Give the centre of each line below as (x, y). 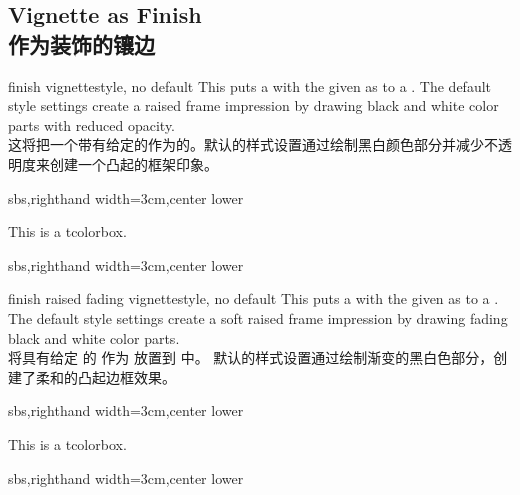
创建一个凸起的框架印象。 (133, 163)
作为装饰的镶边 (81, 43)
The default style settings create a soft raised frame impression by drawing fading (258, 317)
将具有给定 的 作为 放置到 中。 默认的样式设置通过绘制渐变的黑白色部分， (251, 357)
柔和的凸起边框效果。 (105, 376)
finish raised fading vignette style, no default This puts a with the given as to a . (253, 298)
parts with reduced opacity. (92, 124)
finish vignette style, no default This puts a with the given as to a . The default (250, 85)
